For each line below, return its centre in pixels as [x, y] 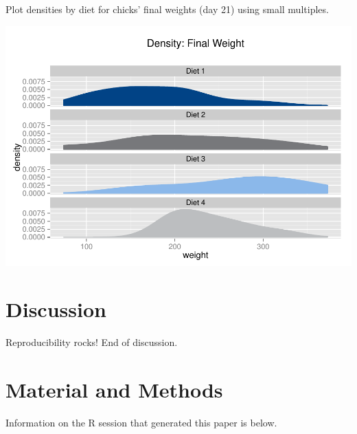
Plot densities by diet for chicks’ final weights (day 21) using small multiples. [167, 9]
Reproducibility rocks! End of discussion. [92, 342]
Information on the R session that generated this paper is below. [141, 422]
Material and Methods [114, 390]
